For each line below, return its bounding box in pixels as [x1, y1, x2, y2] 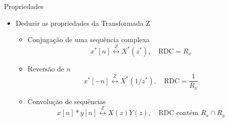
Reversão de [27, 63, 64, 73]
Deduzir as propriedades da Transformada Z [15, 17, 150, 28]
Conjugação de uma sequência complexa [27, 34, 150, 45]
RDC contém [158, 110, 199, 117]
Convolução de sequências [27, 96, 106, 106]
